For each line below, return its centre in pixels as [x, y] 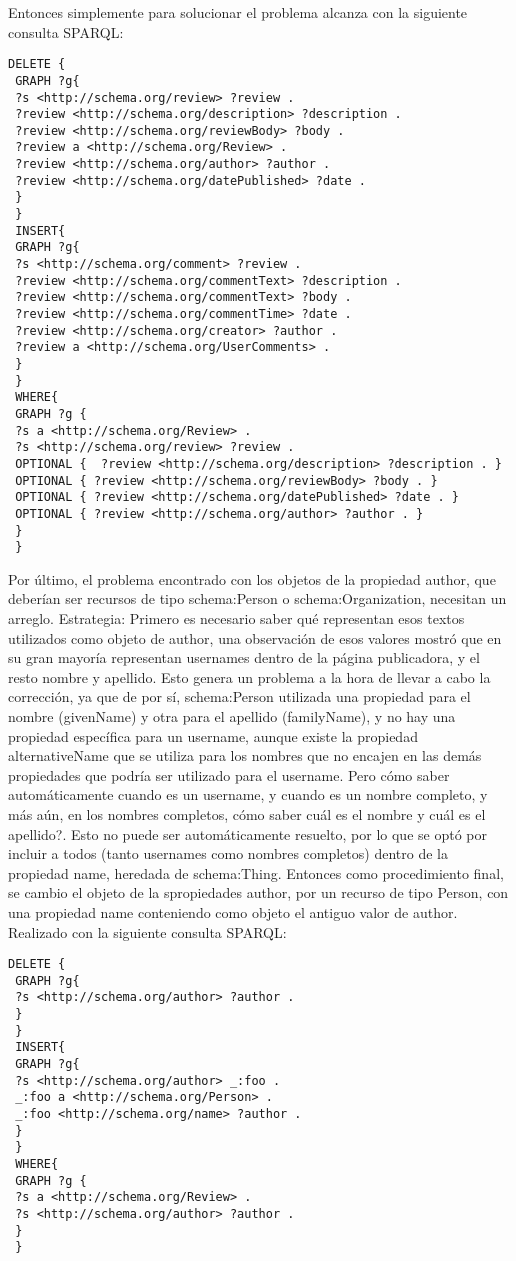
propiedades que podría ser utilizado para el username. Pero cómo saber [229, 774]
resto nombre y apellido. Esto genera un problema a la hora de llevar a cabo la [249, 676]
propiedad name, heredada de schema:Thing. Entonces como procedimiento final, [256, 872]
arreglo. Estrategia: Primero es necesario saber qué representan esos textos [236, 618]
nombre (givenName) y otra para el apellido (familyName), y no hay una [232, 716]
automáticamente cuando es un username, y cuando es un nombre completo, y [248, 794]
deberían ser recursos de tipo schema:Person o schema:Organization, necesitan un [257, 598]
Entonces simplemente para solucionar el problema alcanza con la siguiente [238, 12]
